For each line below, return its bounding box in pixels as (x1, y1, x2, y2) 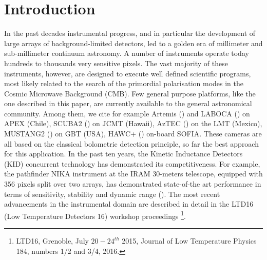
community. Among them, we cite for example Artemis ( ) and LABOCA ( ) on (4, 108, 250, 118)
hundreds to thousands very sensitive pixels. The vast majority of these (4, 57, 228, 68)
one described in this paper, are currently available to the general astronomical (4, 98, 252, 109)
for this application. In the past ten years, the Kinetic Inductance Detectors (4, 148, 243, 159)
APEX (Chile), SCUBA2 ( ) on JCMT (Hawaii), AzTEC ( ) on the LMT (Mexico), (4, 118, 262, 129)
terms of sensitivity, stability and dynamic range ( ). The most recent (4, 188, 220, 199)
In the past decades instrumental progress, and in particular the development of (4, 28, 256, 38)
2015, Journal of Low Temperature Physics (122, 235, 257, 246)
